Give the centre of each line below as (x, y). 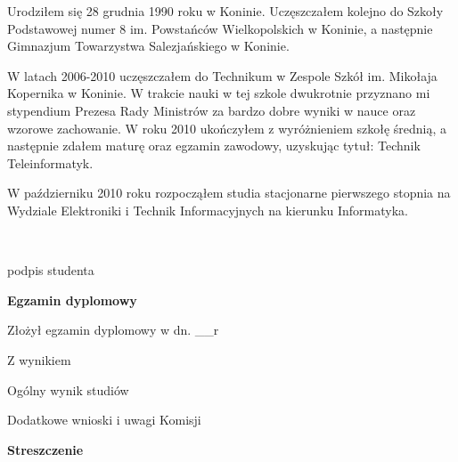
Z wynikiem (39, 359)
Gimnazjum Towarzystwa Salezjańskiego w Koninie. (148, 46)
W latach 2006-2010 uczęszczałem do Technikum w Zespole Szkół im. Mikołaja (222, 75)
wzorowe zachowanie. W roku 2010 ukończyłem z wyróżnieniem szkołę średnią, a (227, 128)
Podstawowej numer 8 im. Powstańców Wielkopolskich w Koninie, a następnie (220, 28)
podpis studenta (51, 270)
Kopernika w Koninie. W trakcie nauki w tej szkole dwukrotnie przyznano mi (219, 93)
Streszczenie (45, 449)
